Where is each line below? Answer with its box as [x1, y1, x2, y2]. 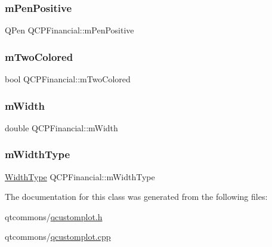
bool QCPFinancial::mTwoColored [5, 73, 131, 85]
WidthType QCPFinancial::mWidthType [5, 170, 155, 183]
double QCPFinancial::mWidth [5, 121, 118, 134]
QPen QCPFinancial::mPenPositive [5, 24, 134, 36]
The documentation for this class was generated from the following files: [5, 190, 268, 203]
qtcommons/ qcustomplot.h [5, 210, 103, 223]
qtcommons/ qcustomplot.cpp [5, 230, 111, 243]
